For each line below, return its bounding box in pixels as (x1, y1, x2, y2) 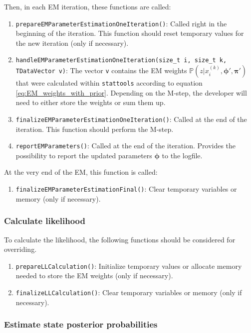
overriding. (4, 244, 37, 254)
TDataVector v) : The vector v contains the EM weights (15, 65, 187, 76)
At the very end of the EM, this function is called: (4, 167, 158, 177)
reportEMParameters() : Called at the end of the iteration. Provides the (15, 140, 236, 151)
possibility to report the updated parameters (15, 150, 152, 160)
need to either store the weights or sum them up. (15, 97, 166, 108)
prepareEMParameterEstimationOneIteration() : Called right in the (15, 18, 227, 28)
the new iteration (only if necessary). (15, 37, 129, 48)
